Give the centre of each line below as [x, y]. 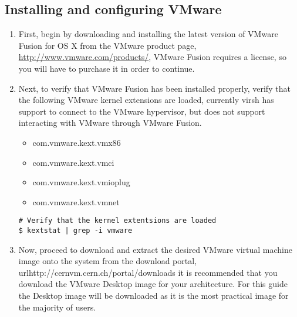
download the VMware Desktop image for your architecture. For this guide [153, 284]
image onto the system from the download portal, [107, 261]
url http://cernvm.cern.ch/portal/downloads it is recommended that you [148, 272]
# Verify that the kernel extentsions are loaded [117, 221]
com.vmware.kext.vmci [73, 162]
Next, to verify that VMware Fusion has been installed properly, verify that [154, 88]
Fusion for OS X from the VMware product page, [107, 45]
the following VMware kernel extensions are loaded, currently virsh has [146, 100]
